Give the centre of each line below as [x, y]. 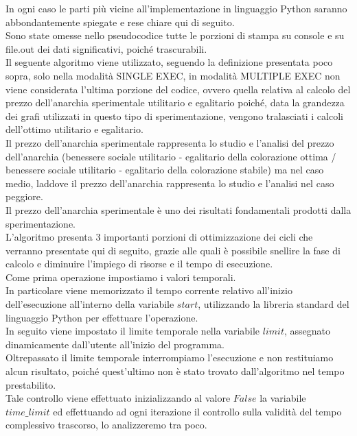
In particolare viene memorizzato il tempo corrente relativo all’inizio [149, 290]
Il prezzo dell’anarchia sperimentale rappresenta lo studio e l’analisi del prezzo [170, 142]
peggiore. [24, 196]
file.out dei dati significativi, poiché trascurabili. [106, 48]
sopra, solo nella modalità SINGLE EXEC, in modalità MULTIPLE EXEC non [173, 75]
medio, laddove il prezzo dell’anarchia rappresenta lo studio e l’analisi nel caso [170, 183]
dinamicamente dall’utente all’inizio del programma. [115, 344]
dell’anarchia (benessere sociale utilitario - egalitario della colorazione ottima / [171, 156]
